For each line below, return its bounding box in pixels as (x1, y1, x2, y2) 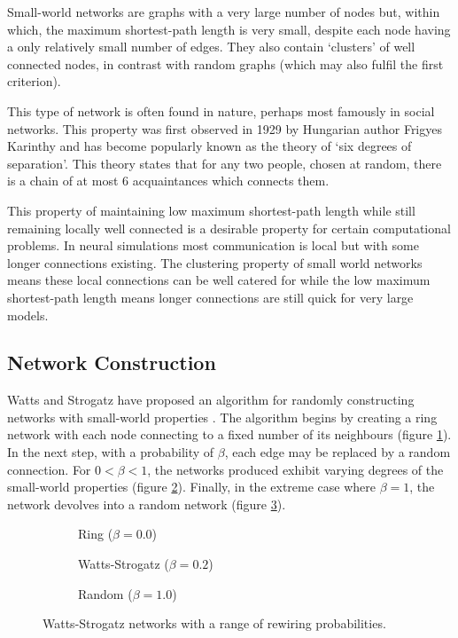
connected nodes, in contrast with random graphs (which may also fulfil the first (7, 54, 444, 73)
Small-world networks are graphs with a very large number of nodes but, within (7, 3, 440, 20)
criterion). (7, 72, 61, 91)
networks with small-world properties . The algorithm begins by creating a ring (7, 407, 438, 426)
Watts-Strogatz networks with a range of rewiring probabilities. (43, 614, 386, 633)
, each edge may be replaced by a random (224, 443, 451, 461)
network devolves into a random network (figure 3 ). (7, 494, 286, 513)
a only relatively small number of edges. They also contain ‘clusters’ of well (7, 37, 415, 56)
